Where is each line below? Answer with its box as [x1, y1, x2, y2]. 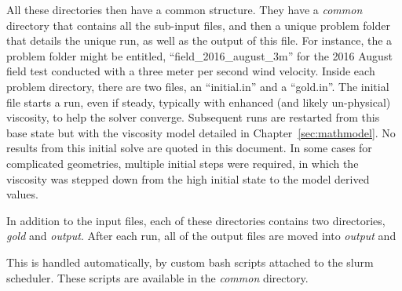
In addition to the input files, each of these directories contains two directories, [6, 212, 386, 228]
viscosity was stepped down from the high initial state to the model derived [6, 170, 370, 187]
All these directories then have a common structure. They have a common [6, 2, 363, 17]
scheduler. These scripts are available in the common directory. [6, 269, 309, 286]
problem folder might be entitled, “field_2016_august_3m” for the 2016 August [6, 47, 393, 64]
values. [6, 186, 38, 202]
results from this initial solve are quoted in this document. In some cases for [6, 140, 372, 156]
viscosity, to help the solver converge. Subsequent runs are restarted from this [6, 109, 380, 125]
